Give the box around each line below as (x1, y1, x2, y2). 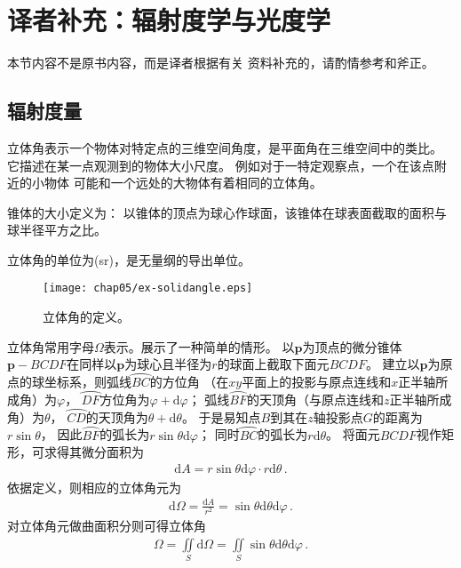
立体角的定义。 (43, 308, 130, 326)
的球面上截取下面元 (217, 355, 330, 373)
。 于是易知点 (181, 407, 261, 426)
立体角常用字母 (7, 337, 94, 356)
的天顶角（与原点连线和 (247, 389, 384, 408)
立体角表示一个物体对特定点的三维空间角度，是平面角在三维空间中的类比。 (7, 138, 442, 156)
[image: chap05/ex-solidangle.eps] (43, 282, 253, 295)
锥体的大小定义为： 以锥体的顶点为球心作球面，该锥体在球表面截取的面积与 (7, 203, 447, 221)
